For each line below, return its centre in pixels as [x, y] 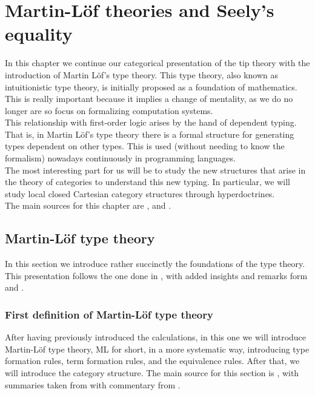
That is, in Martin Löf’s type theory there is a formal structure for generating [150, 134]
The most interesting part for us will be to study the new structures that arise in [155, 170]
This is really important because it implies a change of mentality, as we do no [149, 99]
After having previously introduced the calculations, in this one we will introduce [156, 337]
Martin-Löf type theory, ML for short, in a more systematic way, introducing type [157, 349]
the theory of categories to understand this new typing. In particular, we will [148, 182]
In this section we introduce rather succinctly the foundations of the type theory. [155, 264]
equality [39, 34]
